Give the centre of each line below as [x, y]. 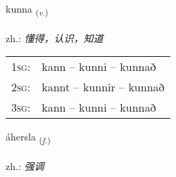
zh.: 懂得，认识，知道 [55, 38]
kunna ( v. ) [27, 9]
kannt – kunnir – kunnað [103, 87]
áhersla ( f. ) [28, 138]
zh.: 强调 [25, 166]
